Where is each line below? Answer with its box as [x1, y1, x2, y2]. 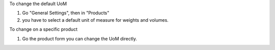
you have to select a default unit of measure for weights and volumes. [22, 17, 169, 23]
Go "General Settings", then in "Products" [22, 10, 109, 16]
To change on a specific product [9, 26, 78, 32]
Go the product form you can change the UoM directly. [22, 35, 137, 41]
